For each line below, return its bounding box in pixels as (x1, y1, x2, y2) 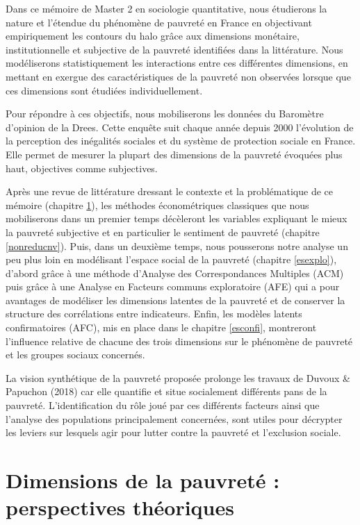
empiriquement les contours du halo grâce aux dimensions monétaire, (6, 28, 300, 43)
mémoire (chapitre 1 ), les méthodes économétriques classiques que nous (6, 197, 309, 212)
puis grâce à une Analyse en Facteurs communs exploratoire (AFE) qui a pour (6, 279, 340, 294)
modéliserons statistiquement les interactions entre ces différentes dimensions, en (6, 56, 348, 70)
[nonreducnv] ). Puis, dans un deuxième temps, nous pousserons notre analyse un (6, 238, 348, 253)
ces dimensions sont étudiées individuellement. (6, 83, 203, 97)
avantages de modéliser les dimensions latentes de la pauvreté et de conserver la (6, 292, 345, 307)
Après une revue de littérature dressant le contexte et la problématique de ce (6, 184, 333, 199)
